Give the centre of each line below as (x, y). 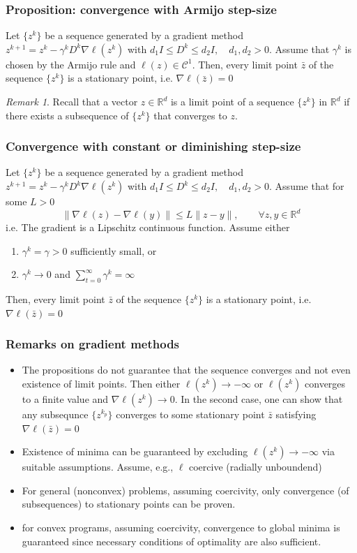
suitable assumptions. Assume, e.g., (98, 467)
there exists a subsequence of (67, 115)
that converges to (190, 115)
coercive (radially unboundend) (256, 467)
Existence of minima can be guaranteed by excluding (135, 451)
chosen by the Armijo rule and (71, 64)
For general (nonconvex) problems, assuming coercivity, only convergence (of (185, 490)
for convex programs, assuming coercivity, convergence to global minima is (181, 528)
